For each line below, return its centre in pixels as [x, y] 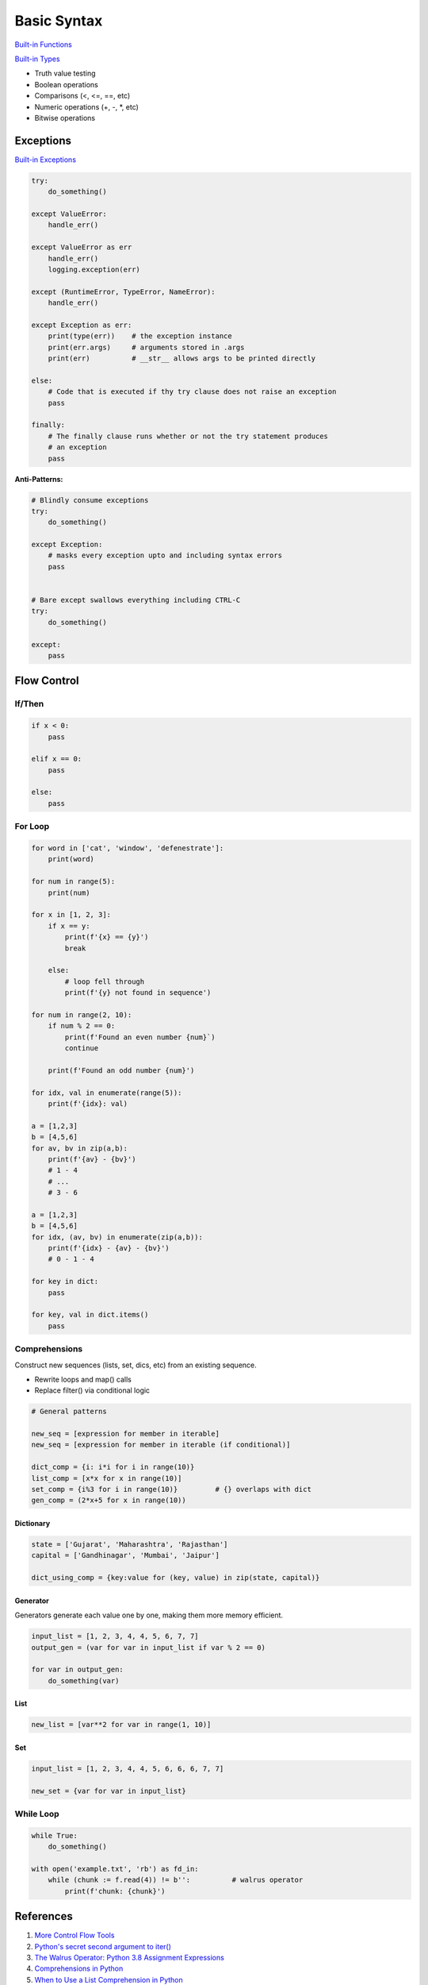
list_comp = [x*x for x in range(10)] [107, 1478]
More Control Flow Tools [75, 1935]
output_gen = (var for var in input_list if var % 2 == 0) [148, 1647]
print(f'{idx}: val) [88, 1104]
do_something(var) [84, 1681]
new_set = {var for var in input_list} [109, 1791]
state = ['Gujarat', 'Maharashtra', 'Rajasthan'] [130, 1545]
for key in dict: [65, 1282]
